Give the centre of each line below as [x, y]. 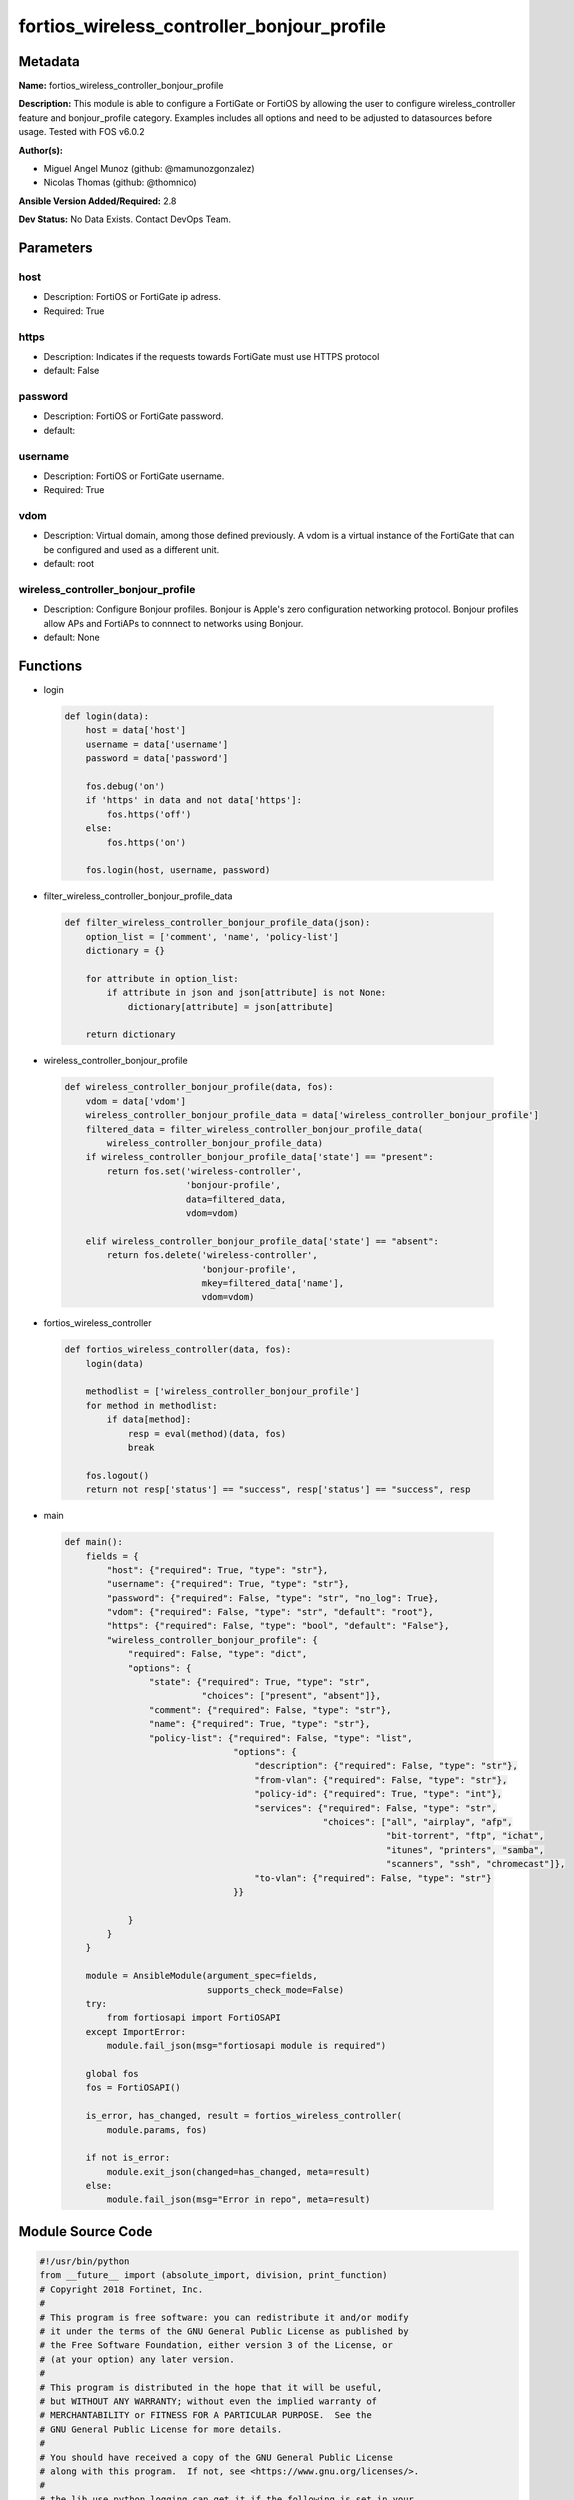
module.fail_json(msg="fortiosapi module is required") [246, 2046]
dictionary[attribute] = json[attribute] [230, 1006]
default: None [71, 637]
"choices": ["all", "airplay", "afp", [418, 1821]
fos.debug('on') [125, 786]
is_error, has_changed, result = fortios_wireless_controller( [244, 2116]
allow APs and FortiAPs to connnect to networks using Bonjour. [173, 623]
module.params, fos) [157, 2129]
